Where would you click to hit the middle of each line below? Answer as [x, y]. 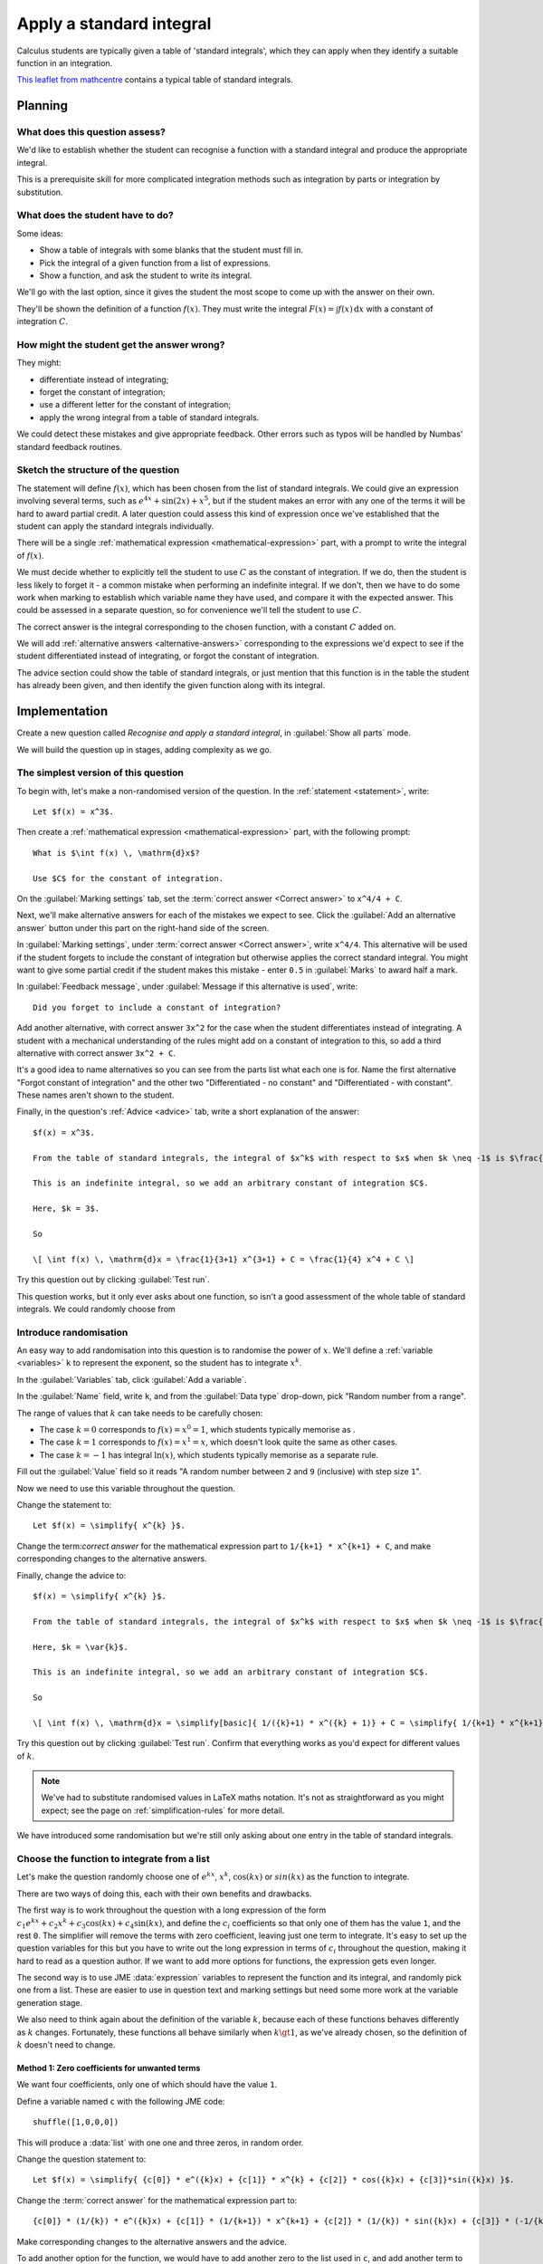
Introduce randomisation [72, 1332]
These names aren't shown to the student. [95, 1095]
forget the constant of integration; [103, 392]
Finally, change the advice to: [71, 1575]
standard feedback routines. [69, 446]
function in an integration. [65, 62]
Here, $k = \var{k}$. [81, 1647]
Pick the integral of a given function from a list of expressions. [155, 263]
